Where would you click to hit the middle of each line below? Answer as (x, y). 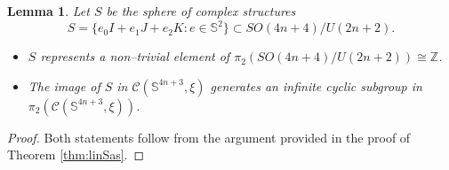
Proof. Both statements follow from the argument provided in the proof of (209, 137)
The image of (64, 85)
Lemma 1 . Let (48, 11)
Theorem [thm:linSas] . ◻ (76, 155)
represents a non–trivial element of (135, 56)
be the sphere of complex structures (201, 11)
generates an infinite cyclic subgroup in (316, 85)
